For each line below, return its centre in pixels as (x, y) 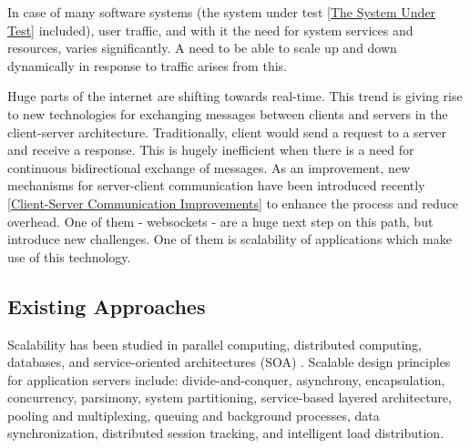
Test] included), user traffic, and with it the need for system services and (210, 30)
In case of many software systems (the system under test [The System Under (222, 12)
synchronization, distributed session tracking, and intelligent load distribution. (226, 433)
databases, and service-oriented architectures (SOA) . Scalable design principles (229, 362)
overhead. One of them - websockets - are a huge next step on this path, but (220, 221)
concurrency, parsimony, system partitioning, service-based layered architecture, (230, 397)
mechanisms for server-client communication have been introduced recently (216, 185)
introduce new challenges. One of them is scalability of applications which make (230, 239)
